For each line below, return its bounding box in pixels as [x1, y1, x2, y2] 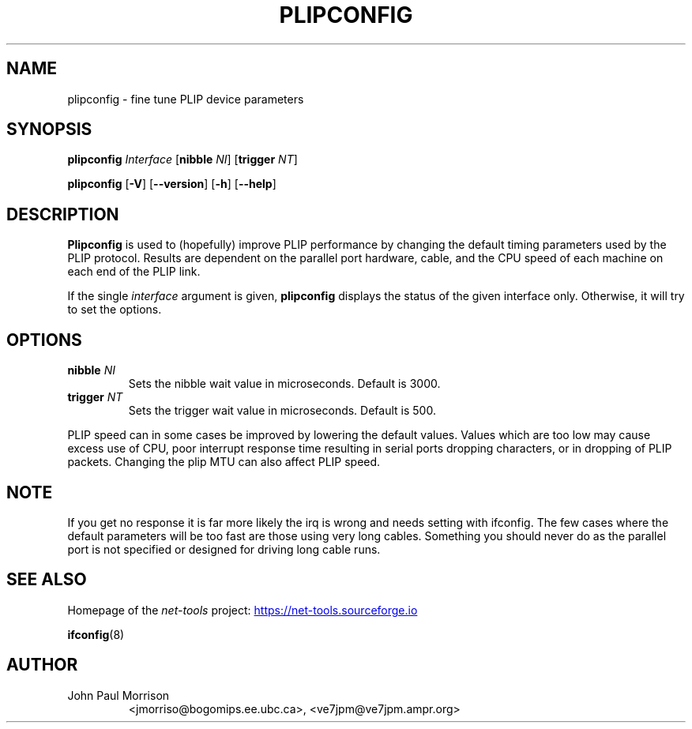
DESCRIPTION [6, 204, 119, 224]
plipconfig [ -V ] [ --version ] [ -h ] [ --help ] [67, 177, 276, 191]
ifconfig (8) [67, 627, 125, 641]
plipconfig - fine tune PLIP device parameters [67, 92, 304, 106]
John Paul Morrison [67, 688, 170, 702]
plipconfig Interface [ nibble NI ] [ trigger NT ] [67, 152, 298, 167]
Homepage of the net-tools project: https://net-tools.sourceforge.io [67, 603, 418, 617]
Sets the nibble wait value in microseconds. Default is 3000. [128, 377, 441, 391]
